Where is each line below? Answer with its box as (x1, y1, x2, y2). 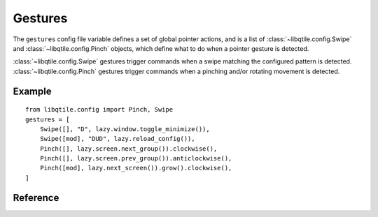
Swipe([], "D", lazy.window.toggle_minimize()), (39, 125, 210, 133)
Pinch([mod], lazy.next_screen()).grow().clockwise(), (39, 164, 232, 172)
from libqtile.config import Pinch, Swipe (25, 105, 174, 114)
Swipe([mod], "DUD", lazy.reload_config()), (39, 135, 195, 143)
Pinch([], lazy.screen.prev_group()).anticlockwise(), (39, 154, 232, 163)
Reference (13, 192, 59, 204)
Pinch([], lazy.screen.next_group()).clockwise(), (39, 144, 218, 153)
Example (13, 85, 52, 97)
